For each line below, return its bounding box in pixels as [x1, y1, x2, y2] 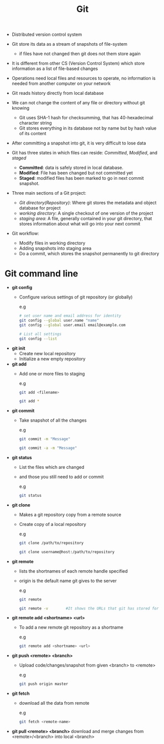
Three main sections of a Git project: [11, 190, 86, 196]
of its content [19, 131, 46, 137]
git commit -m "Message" [19, 437, 71, 442]
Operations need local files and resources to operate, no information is [11, 75, 156, 81]
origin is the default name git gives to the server [19, 578, 117, 584]
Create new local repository [19, 350, 76, 356]
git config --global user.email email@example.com [19, 322, 126, 327]
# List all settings [19, 331, 62, 336]
